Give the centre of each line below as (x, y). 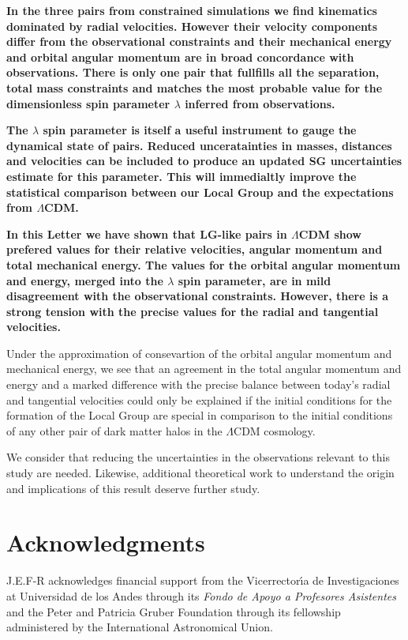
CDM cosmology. (275, 430)
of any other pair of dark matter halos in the (114, 430)
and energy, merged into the (85, 280)
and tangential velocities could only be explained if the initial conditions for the (199, 399)
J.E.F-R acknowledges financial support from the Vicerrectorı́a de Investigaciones (203, 580)
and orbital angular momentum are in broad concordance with (180, 56)
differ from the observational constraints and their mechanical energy (199, 41)
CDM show (330, 233)
